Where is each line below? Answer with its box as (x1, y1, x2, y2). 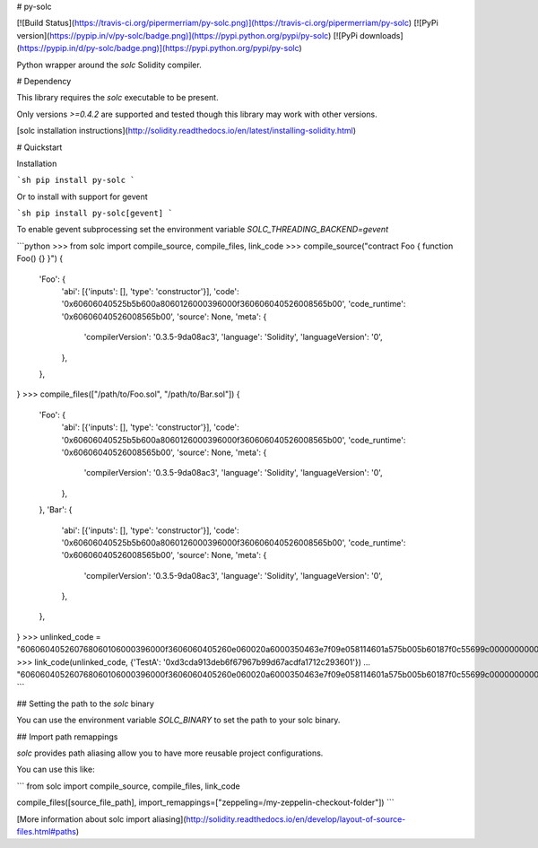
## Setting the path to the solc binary (16, 698, 154, 709)
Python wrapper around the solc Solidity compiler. (16, 59, 202, 70)
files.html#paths (16, 826, 76, 836)
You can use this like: (16, 764, 95, 775)
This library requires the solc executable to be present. (16, 92, 219, 103)
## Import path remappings (16, 731, 118, 742)
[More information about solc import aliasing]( (16, 813, 187, 825)
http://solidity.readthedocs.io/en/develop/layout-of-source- (186, 813, 406, 825)
